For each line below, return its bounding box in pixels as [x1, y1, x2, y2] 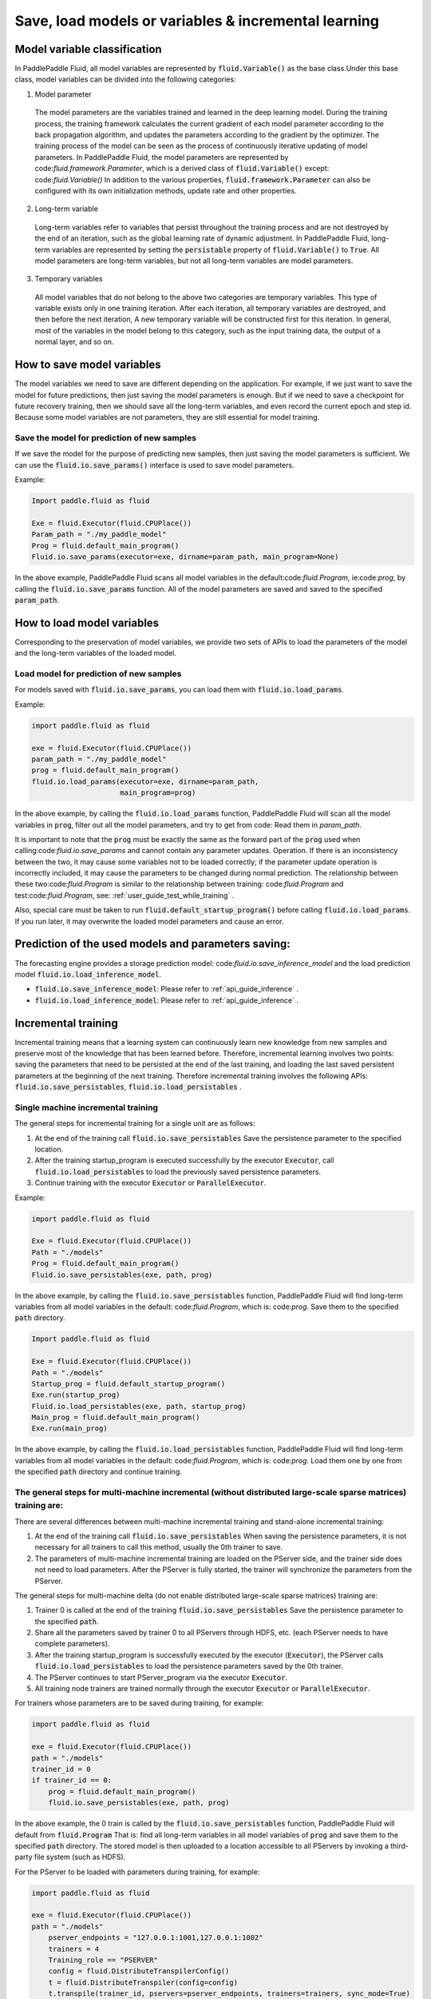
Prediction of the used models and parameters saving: [14, 937, 291, 951]
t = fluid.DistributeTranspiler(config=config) [48, 1977, 239, 1987]
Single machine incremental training [14, 1102, 159, 1113]
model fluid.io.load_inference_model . [14, 969, 162, 979]
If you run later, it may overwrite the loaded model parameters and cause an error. [14, 916, 284, 926]
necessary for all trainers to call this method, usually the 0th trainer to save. [34, 1542, 283, 1552]
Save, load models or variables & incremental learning [14, 12, 379, 30]
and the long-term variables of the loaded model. [14, 648, 177, 658]
